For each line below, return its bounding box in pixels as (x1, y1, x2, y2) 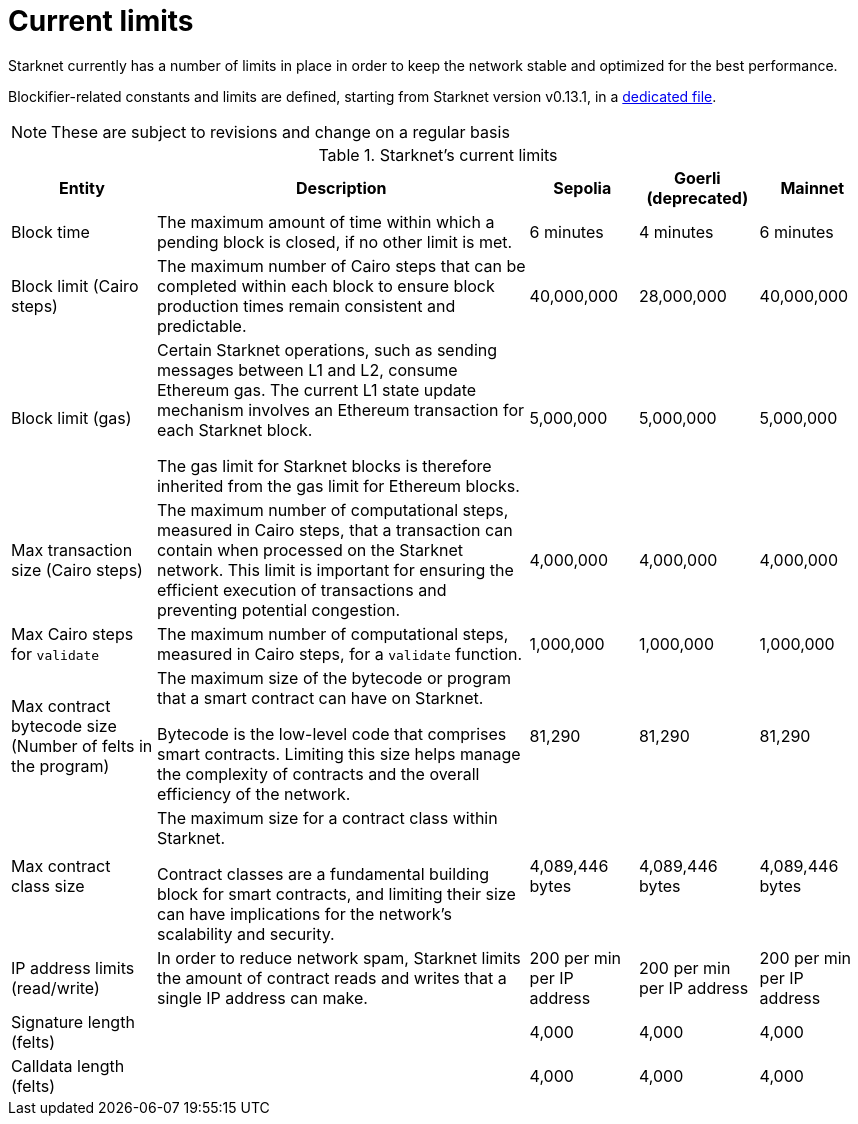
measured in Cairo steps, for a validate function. (156, 643, 523, 664)
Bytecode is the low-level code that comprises (156, 723, 507, 744)
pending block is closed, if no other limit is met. (156, 231, 513, 252)
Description (296, 177, 387, 198)
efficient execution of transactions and (156, 579, 447, 600)
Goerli (673, 167, 721, 188)
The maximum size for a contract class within (156, 807, 498, 828)
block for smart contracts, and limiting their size (156, 883, 516, 904)
